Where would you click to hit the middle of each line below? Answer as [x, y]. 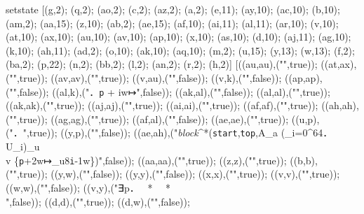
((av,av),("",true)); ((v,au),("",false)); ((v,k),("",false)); [166, 77]
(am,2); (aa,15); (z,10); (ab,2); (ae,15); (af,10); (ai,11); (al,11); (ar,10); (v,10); [172, 23]
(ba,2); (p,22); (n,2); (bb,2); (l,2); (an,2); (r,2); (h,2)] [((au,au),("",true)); [162, 64]
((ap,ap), [304, 77]
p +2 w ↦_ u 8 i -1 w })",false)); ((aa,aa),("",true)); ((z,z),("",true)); [153, 160]
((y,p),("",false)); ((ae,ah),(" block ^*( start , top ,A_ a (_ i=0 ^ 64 [192, 133]
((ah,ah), [340, 105]
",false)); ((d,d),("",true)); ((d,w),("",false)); [98, 201]
